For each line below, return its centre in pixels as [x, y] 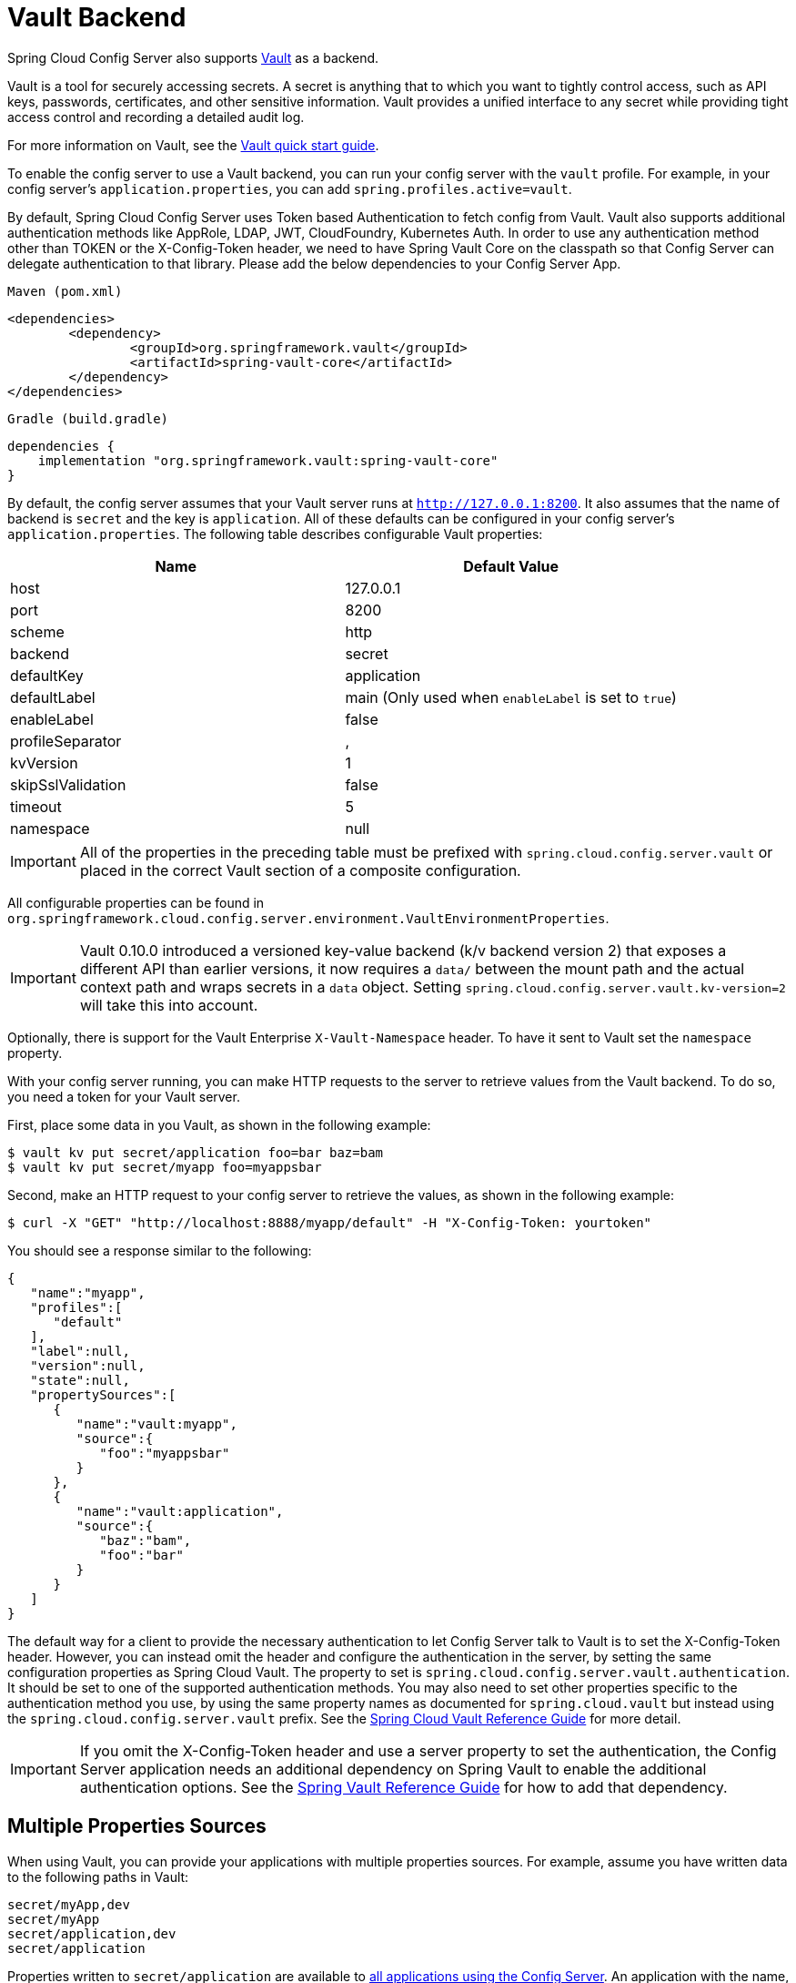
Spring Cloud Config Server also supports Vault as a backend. [193, 57]
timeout [36, 806]
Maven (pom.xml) [65, 291]
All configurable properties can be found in [136, 902]
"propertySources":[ [103, 1394]
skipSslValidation [68, 784]
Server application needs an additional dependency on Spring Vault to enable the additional [393, 1769]
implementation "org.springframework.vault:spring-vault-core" [268, 460]
